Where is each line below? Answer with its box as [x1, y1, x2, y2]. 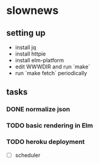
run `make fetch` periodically [15, 70, 87, 76]
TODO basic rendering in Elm [6, 122, 93, 130]
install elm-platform [15, 57, 64, 64]
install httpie [15, 50, 46, 57]
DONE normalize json [6, 105, 70, 114]
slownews [6, 4, 59, 18]
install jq [15, 44, 36, 51]
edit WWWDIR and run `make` [15, 63, 90, 70]
